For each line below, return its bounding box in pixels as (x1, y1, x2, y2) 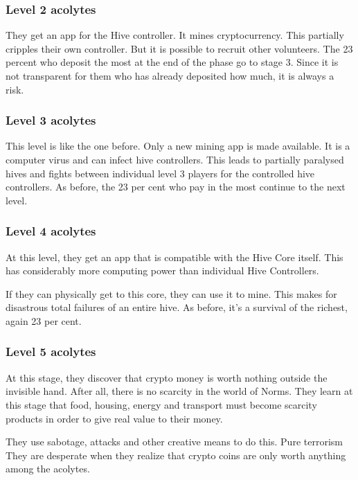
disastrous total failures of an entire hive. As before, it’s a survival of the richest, (6, 300, 348, 314)
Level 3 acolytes (6, 112, 96, 129)
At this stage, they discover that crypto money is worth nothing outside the (6, 370, 328, 384)
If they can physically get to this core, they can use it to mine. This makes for (6, 286, 337, 301)
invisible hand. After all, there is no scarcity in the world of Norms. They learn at (6, 384, 353, 398)
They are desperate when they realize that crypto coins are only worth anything (6, 447, 346, 462)
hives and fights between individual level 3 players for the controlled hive (6, 166, 315, 180)
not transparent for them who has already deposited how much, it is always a (6, 69, 334, 82)
